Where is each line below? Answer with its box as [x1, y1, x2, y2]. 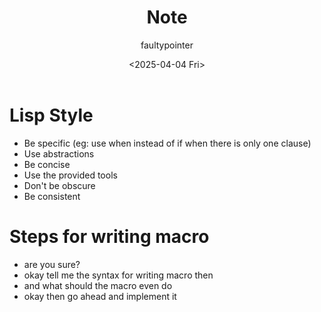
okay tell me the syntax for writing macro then [23, 269, 214, 281]
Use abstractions [23, 147, 95, 160]
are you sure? [23, 258, 81, 270]
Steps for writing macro [9, 225, 210, 248]
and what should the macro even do [23, 279, 173, 291]
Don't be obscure [23, 179, 96, 191]
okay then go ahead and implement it [23, 290, 177, 302]
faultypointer [140, 39, 194, 51]
